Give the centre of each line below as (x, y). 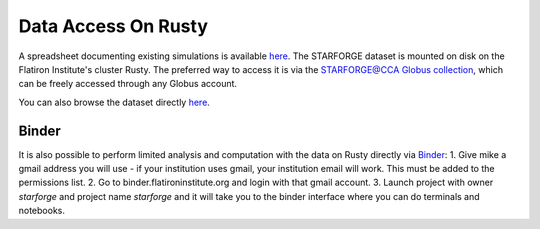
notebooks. (41, 211)
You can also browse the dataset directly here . (114, 102)
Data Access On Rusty (113, 26)
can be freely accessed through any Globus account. (128, 84)
